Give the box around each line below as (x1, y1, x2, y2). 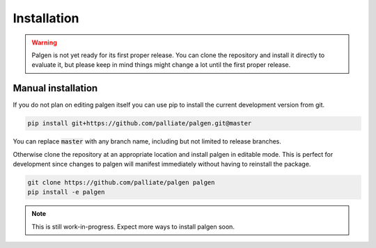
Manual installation (13, 82, 98, 94)
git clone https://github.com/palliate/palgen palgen (27, 178, 215, 186)
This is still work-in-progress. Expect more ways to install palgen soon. (31, 222, 235, 231)
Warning (31, 38, 57, 47)
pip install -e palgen (27, 188, 105, 196)
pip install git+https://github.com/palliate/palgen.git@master (27, 119, 252, 127)
